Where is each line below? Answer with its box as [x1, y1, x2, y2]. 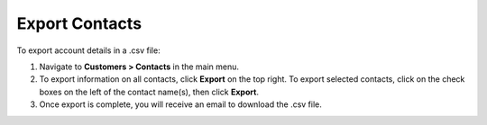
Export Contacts [16, 13, 142, 33]
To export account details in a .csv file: [16, 45, 161, 56]
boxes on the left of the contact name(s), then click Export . [39, 86, 259, 97]
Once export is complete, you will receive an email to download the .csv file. [39, 99, 322, 110]
